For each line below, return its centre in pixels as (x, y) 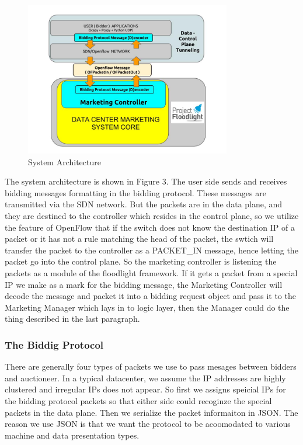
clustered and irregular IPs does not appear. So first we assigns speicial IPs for (145, 389)
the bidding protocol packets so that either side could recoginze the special (138, 401)
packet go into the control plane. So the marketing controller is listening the (141, 261)
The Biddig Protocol (54, 344)
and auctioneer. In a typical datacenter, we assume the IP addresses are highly (145, 378)
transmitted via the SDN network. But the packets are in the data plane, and (144, 204)
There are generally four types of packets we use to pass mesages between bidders (151, 366)
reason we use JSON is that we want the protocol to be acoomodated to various (148, 424)
